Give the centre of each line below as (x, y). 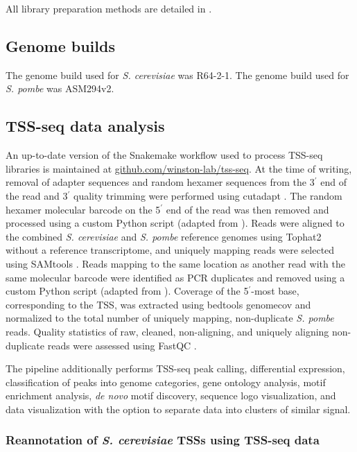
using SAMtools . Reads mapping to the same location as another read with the (175, 263)
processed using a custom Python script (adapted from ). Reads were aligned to (175, 223)
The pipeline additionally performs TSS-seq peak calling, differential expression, (175, 368)
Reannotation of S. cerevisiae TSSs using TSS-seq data (163, 440)
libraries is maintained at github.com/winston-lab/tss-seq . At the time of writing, (179, 168)
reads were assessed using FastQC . (122, 345)
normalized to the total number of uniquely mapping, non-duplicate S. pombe (170, 318)
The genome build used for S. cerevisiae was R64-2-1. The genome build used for (177, 75)
